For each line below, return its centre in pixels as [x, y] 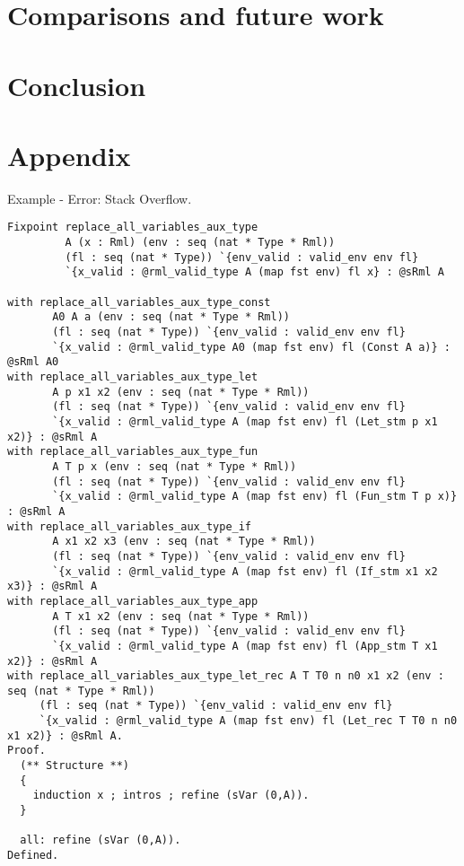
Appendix [69, 155]
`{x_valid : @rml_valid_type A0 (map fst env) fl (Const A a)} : [251, 347]
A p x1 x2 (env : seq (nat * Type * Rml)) [181, 392]
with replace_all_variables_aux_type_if [130, 526]
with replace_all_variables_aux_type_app [133, 601]
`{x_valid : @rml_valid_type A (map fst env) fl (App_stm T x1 [245, 646]
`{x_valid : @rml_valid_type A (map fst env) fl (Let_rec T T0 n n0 [248, 721]
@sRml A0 [33, 362]
